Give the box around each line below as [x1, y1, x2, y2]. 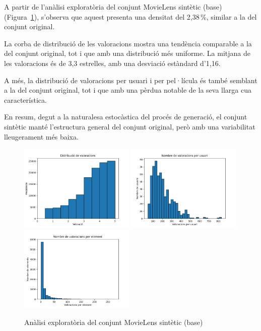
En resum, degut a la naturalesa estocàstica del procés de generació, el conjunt [4, 111, 247, 122]
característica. [4, 94, 47, 105]
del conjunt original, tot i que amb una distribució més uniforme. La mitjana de [4, 48, 250, 58]
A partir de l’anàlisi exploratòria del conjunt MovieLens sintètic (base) [4, 2, 222, 12]
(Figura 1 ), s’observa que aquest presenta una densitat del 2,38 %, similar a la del [4, 11, 257, 22]
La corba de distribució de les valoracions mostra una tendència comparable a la [4, 38, 252, 48]
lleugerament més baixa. [4, 131, 79, 142]
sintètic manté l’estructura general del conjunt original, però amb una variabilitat [4, 121, 255, 131]
